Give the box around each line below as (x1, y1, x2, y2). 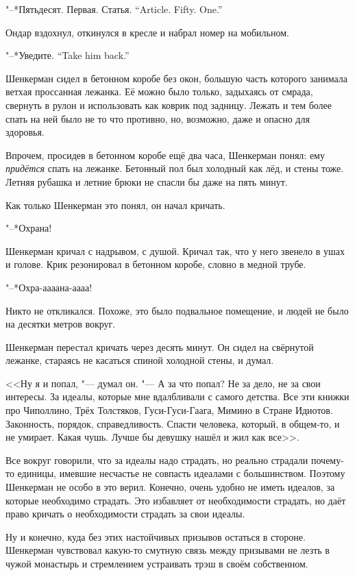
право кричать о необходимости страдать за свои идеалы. (5, 506, 245, 521)
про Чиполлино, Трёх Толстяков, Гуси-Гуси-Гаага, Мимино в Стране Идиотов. (5, 403, 333, 417)
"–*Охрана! (5, 221, 52, 235)
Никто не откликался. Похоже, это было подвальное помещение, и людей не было (5, 303, 349, 317)
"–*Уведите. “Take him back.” (5, 48, 130, 62)
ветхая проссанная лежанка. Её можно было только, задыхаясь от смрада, (5, 84, 313, 99)
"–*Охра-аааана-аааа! (5, 280, 93, 294)
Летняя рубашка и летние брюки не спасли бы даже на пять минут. (5, 174, 288, 188)
